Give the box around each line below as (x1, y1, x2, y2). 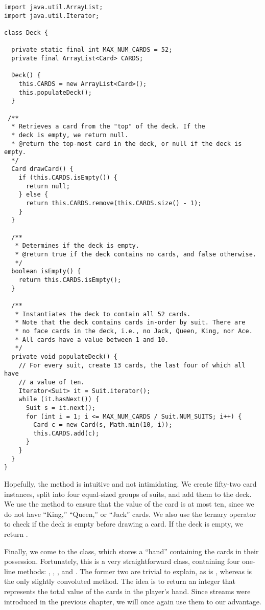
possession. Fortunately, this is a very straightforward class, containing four (4, 556, 240, 567)
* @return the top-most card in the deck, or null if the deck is (11, 140, 242, 147)
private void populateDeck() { (11, 353, 117, 360)
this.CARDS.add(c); (33, 429, 100, 437)
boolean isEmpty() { (11, 268, 81, 275)
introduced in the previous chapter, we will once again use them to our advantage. (4, 596, 261, 606)
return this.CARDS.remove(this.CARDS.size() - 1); (26, 200, 202, 207)
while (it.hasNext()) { (18, 396, 100, 403)
